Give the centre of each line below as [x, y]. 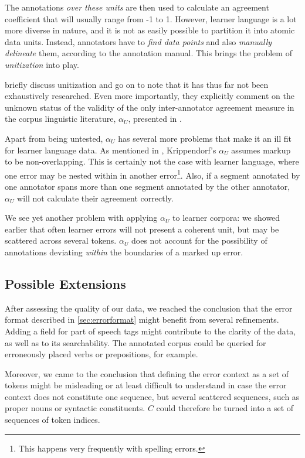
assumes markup [261, 150]
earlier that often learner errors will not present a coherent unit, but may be [142, 229]
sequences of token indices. [52, 420]
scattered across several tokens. [61, 240]
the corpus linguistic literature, [60, 119]
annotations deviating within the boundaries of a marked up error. [124, 252]
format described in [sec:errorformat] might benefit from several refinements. [142, 319]
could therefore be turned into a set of [225, 408]
